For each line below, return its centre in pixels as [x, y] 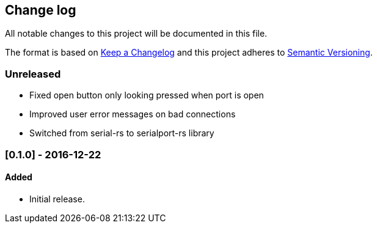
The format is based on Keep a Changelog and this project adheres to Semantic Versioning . [189, 53]
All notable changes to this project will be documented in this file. [136, 34]
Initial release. [57, 199]
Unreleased [33, 74]
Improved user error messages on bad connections [133, 114]
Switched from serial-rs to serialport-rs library [122, 133]
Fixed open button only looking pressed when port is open [147, 95]
